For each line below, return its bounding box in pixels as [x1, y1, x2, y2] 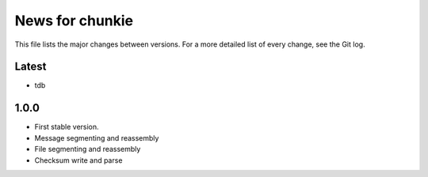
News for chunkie [14, 12, 134, 29]
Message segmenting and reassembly [34, 133, 159, 142]
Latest [14, 60, 47, 73]
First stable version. [34, 122, 99, 132]
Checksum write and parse [34, 155, 123, 165]
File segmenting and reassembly [34, 145, 141, 154]
